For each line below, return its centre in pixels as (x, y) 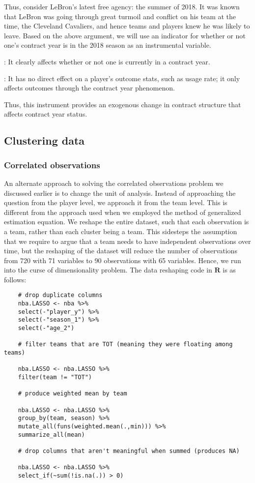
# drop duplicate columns (60, 295)
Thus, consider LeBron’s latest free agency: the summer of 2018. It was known (122, 6)
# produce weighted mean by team (72, 394)
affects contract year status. (46, 114)
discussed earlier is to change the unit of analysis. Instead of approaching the (120, 193)
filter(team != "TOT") (55, 377)
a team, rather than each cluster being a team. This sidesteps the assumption (121, 231)
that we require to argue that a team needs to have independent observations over (127, 241)
